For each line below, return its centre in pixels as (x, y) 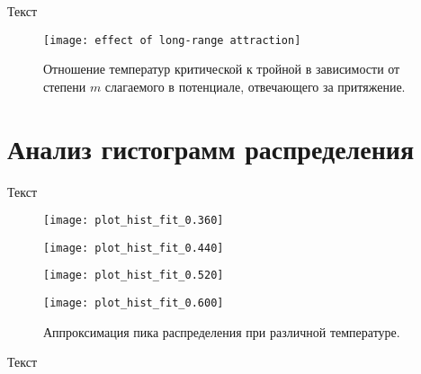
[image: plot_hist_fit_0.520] (134, 276)
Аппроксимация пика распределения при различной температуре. (222, 331)
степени (65, 86)
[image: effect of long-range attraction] (172, 40)
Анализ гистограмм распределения (211, 148)
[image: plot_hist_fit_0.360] (134, 221)
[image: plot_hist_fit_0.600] (134, 303)
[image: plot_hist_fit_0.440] (134, 248)
